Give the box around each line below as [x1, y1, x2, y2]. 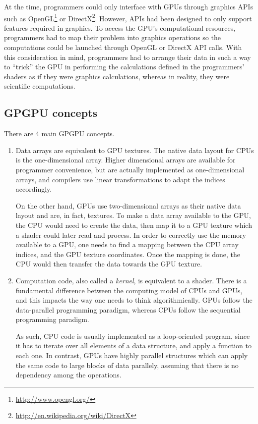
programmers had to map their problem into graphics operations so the [4, 32, 221, 43]
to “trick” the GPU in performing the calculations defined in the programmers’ [4, 61, 245, 72]
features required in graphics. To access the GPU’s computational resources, [4, 22, 236, 33]
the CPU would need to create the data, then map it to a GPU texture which [15, 219, 252, 230]
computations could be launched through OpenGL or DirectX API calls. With [4, 42, 242, 53]
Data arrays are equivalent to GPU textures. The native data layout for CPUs [15, 145, 254, 155]
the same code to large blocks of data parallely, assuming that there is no [15, 360, 239, 370]
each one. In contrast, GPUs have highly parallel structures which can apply [15, 350, 248, 361]
